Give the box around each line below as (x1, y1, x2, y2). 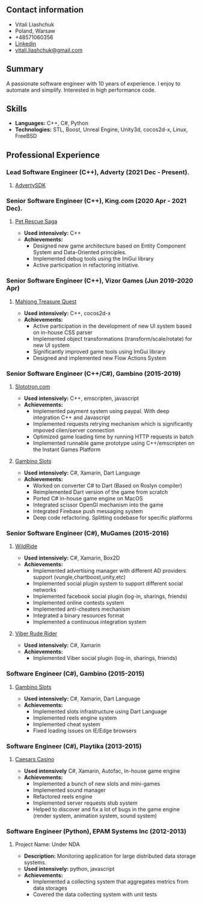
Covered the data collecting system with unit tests (32, 891, 158, 898)
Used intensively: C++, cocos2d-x (23, 310, 111, 317)
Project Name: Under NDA (14, 841, 80, 848)
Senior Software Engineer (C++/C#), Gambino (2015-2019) (6, 369, 182, 378)
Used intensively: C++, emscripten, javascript (23, 394, 139, 402)
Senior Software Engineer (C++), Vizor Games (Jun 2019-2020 (6, 276, 194, 285)
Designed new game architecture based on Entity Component (32, 242, 186, 249)
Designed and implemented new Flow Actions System (32, 354, 167, 361)
